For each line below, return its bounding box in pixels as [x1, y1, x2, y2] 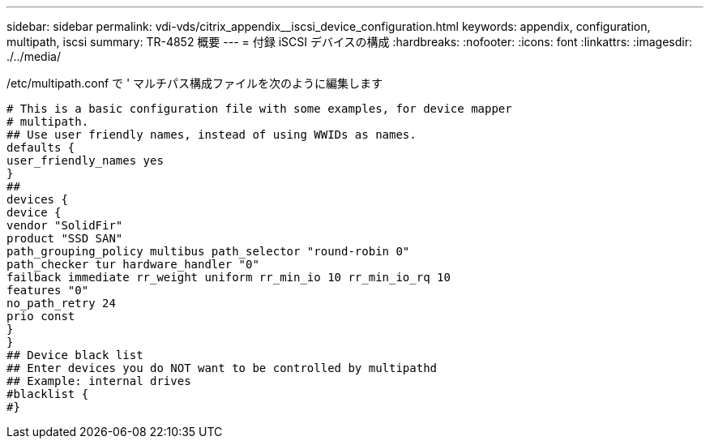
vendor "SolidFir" [6, 219, 123, 232]
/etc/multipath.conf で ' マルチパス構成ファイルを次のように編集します [6, 76, 383, 90]
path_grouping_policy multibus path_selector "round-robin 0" [6, 245, 410, 258]
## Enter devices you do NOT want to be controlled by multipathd [6, 362, 438, 374]
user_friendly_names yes [6, 154, 164, 167]
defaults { [6, 141, 75, 154]
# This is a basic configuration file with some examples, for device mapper [6, 102, 512, 115]
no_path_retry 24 [6, 297, 116, 310]
